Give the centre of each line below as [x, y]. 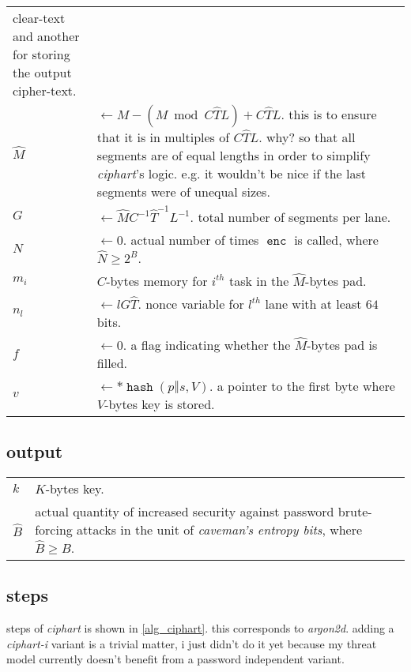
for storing [41, 54]
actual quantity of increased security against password [185, 511]
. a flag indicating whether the [207, 344]
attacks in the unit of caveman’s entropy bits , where [220, 529]
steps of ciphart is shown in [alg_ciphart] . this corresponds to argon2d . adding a [200, 627]
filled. [112, 362]
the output [42, 72]
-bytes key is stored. [160, 404]
